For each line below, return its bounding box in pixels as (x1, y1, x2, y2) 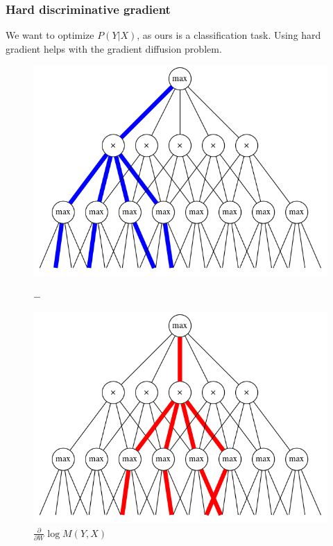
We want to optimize (6, 28, 94, 42)
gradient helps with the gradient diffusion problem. (6, 41, 222, 56)
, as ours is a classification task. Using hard (137, 28, 321, 42)
